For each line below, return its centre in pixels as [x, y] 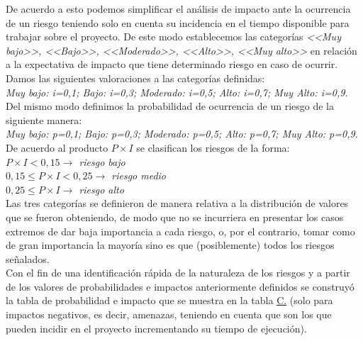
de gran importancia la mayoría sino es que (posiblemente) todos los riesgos [170, 245]
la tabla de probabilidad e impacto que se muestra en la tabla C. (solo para [169, 300]
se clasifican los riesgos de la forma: [213, 147]
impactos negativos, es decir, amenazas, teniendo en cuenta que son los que [169, 314]
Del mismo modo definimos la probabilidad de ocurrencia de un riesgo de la [170, 106]
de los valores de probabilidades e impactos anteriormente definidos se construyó [180, 286]
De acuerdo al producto [57, 147]
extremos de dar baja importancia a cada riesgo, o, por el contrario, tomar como [180, 231]
